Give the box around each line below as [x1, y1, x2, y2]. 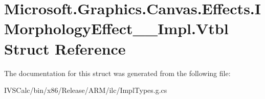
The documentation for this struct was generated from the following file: [4, 67, 231, 78]
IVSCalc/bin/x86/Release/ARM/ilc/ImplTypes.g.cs [4, 85, 167, 95]
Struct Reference [4, 38, 126, 59]
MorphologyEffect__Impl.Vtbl [4, 18, 229, 39]
